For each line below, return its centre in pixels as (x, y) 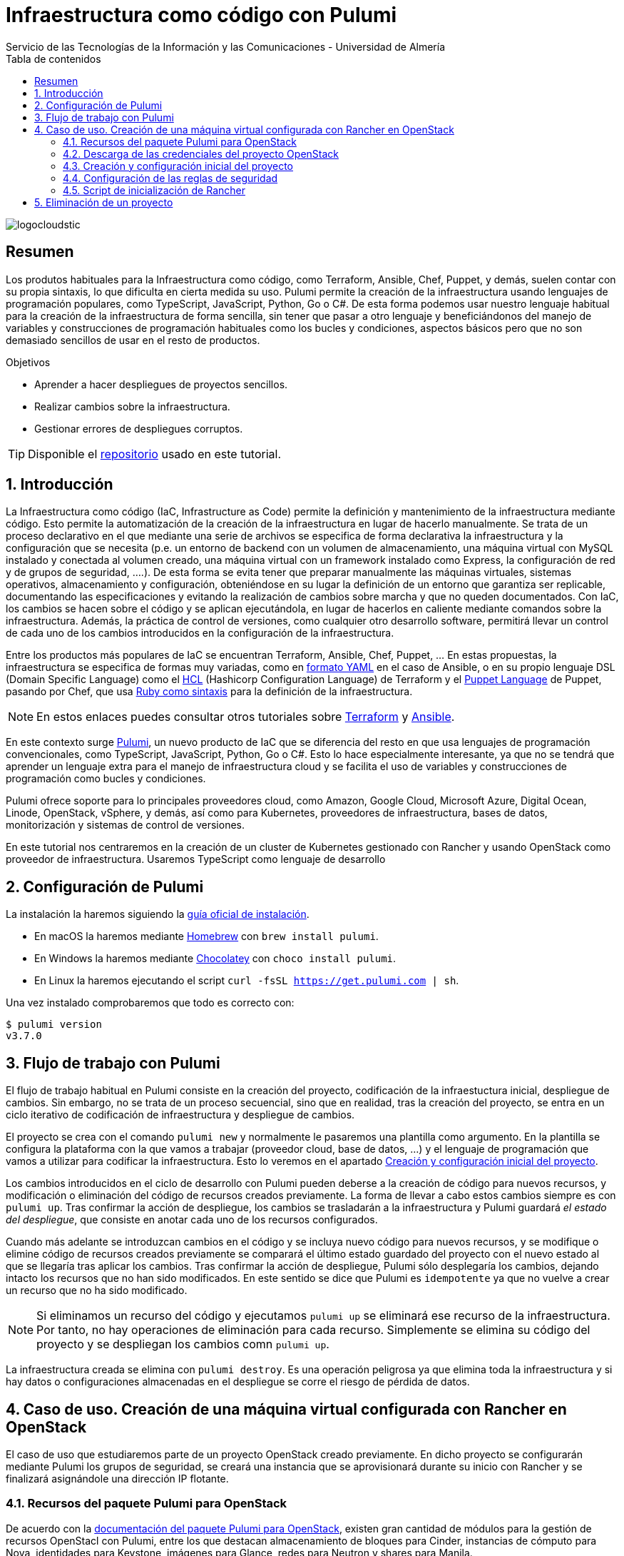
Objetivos (28, 362)
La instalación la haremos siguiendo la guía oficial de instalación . (158, 914)
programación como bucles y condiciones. (106, 779)
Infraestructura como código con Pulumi (201, 15)
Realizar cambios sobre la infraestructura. (132, 406)
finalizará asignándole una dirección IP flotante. (117, 1478)
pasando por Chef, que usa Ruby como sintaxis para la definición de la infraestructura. (209, 692)
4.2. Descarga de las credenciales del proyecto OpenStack (201, 153)
